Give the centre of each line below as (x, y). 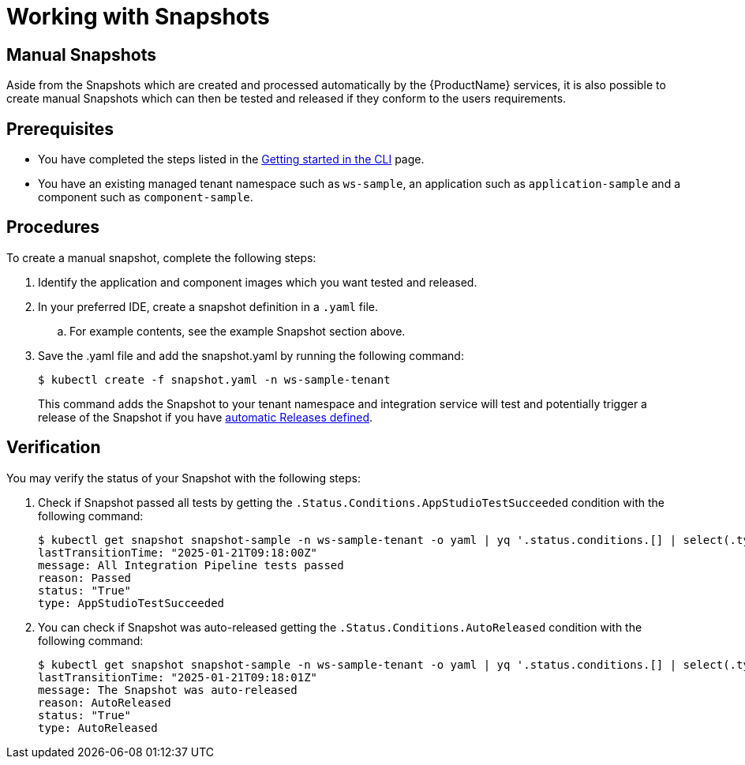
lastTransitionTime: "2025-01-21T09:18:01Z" (178, 677)
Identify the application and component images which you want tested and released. (258, 282)
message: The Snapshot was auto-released (168, 690)
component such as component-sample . (146, 197)
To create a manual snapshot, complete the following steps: (161, 257)
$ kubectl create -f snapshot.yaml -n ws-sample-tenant (214, 379)
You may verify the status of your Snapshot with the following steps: (183, 478)
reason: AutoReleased (105, 702)
